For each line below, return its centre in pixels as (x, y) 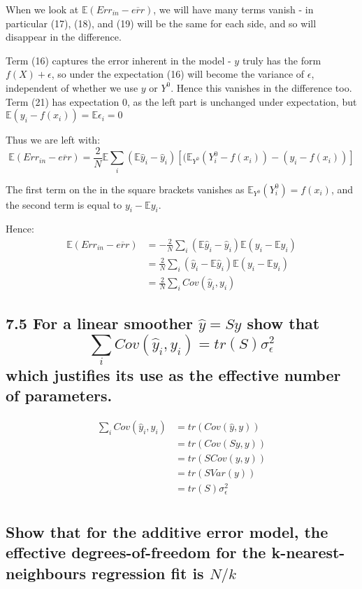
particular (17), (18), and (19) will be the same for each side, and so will (161, 23)
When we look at (42, 9)
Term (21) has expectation (63, 101)
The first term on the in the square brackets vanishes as (125, 189)
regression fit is (148, 573)
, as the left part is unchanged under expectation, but (242, 101)
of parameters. (59, 395)
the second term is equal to (64, 204)
